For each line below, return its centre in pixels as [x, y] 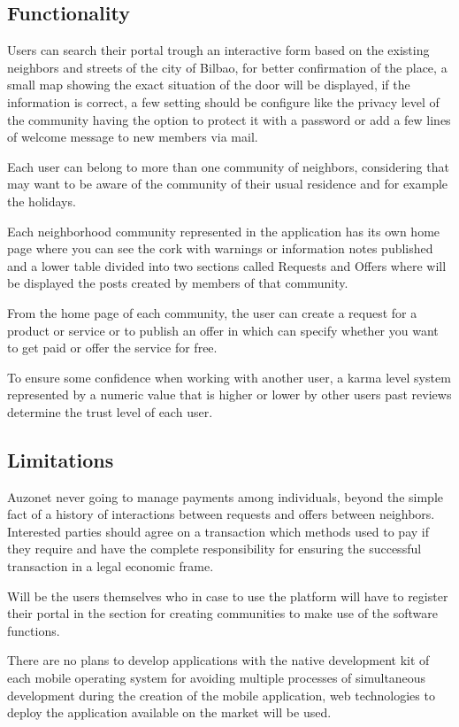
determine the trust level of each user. [110, 411]
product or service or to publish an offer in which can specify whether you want [223, 330]
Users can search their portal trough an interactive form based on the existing [218, 50]
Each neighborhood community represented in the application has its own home [224, 231]
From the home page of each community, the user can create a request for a [212, 312]
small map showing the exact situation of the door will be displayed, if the [209, 85]
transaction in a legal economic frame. [111, 566]
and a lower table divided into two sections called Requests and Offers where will [227, 265]
